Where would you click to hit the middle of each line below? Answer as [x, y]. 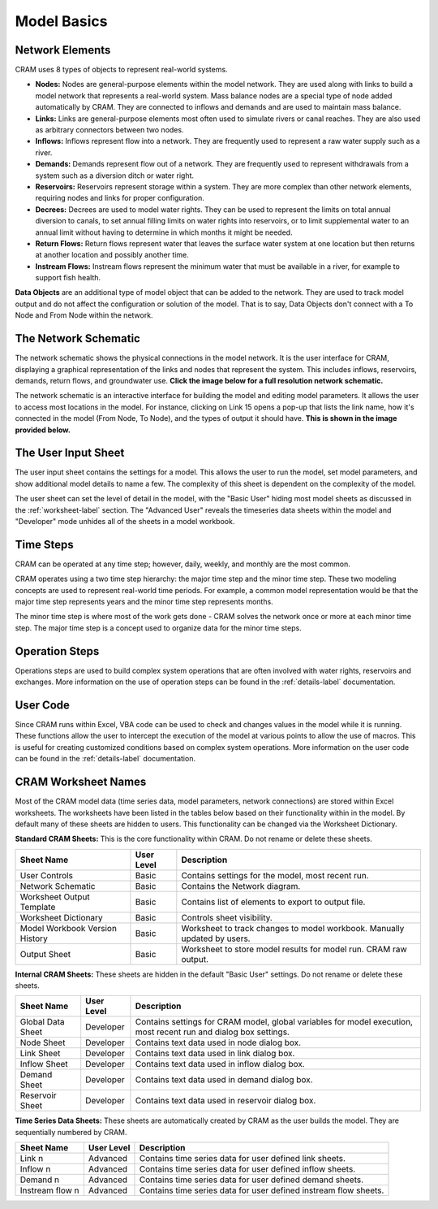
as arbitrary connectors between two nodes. [109, 130]
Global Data [42, 1022]
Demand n [40, 1180]
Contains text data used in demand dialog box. [224, 1080]
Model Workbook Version [69, 928]
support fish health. [68, 278]
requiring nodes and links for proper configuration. [120, 198]
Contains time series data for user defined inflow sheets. [247, 1169]
